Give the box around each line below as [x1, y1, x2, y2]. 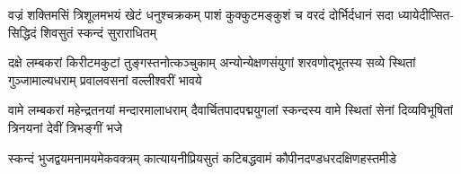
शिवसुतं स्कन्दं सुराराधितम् [40, 22, 156, 41]
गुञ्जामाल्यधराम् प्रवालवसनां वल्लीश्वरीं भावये [8, 70, 202, 89]
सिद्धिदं [8, 22, 37, 41]
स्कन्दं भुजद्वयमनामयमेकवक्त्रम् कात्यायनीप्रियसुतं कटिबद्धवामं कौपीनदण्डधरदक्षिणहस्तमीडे [8, 148, 397, 167]
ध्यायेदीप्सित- [397, 5, 455, 23]
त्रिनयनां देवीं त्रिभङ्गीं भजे [8, 117, 123, 136]
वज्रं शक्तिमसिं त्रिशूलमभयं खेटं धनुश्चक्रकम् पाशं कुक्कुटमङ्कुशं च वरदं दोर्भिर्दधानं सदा [8, 5, 394, 23]
